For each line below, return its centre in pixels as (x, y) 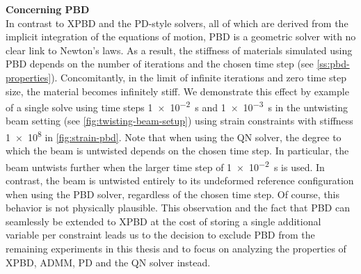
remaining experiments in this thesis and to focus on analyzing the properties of (176, 249)
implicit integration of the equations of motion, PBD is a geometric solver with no (181, 37)
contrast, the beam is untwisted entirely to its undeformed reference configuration (180, 180)
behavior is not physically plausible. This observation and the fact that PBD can (178, 208)
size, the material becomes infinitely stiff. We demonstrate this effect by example (177, 91)
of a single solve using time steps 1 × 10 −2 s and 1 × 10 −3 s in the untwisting (177, 106)
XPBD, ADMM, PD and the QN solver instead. (108, 262)
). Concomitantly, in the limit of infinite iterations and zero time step (199, 77)
